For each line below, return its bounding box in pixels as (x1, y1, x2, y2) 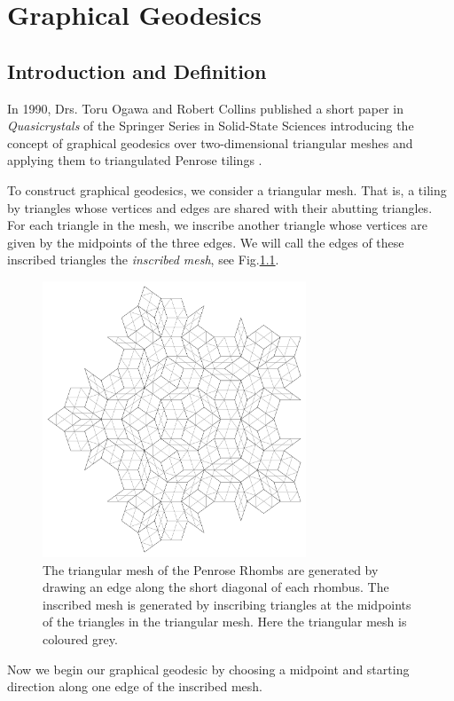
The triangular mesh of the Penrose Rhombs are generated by (43, 560, 379, 579)
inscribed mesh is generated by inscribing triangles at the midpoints (43, 595, 411, 613)
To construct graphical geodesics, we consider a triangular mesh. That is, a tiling (7, 180, 447, 199)
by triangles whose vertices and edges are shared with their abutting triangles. (7, 198, 433, 217)
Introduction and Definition (7, 57, 267, 84)
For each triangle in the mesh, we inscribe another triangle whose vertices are (7, 216, 428, 234)
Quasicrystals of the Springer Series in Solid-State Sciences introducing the (7, 116, 414, 135)
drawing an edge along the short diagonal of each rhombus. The (43, 578, 389, 596)
